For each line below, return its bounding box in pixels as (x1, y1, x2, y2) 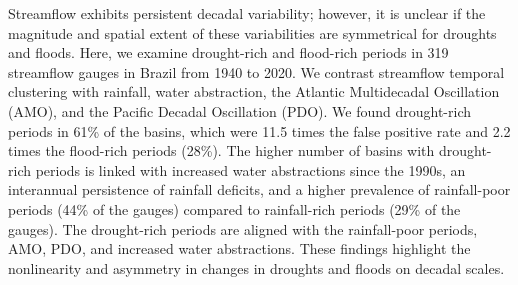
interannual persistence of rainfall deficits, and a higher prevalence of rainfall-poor (8, 179, 511, 200)
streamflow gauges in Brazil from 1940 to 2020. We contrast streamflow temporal (8, 61, 505, 82)
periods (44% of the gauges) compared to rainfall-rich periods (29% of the (8, 198, 461, 219)
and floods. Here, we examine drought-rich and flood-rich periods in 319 (8, 42, 449, 63)
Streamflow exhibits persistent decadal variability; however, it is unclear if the (8, 3, 486, 23)
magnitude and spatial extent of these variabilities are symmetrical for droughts (8, 22, 497, 43)
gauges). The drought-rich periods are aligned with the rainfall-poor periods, (8, 218, 478, 239)
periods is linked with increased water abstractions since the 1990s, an (35, 159, 466, 180)
